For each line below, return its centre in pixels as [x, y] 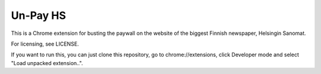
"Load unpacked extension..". [47, 63]
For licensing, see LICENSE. [45, 44]
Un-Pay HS [39, 15]
